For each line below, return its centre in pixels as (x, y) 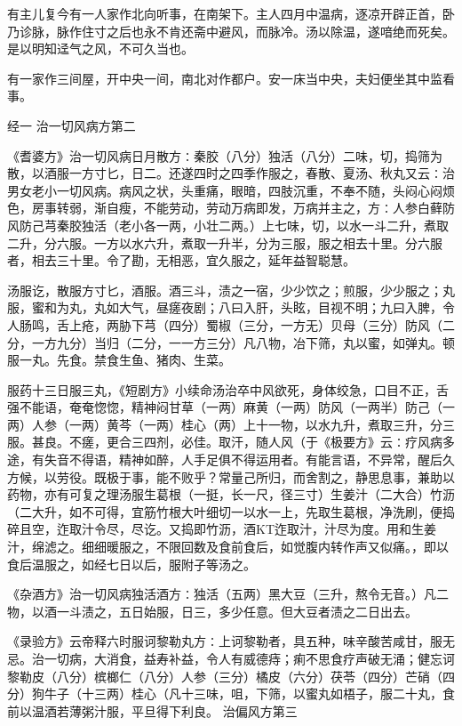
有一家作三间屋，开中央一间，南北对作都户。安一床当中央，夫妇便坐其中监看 (231, 78)
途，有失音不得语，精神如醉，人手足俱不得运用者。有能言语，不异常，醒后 (225, 460)
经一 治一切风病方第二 (72, 125)
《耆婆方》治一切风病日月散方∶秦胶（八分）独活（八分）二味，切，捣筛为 (225, 155)
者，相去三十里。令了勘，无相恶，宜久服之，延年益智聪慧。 (181, 260)
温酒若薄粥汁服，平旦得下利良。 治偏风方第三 (164, 710)
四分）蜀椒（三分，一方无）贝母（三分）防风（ (305, 324)
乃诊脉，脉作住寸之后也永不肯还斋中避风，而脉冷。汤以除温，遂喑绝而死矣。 (231, 31)
